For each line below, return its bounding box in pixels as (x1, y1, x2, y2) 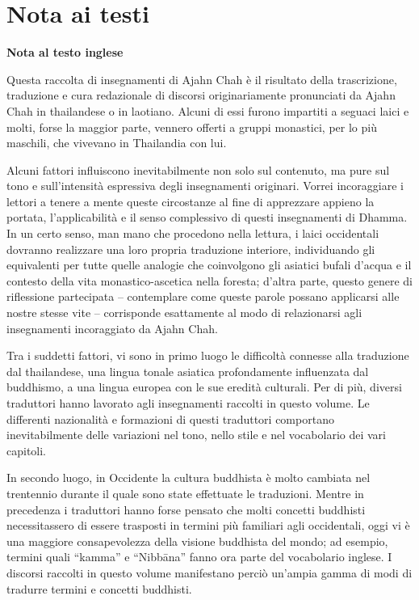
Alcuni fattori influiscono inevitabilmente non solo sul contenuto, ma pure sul (6, 161, 390, 178)
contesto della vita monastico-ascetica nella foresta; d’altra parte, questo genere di (6, 272, 413, 289)
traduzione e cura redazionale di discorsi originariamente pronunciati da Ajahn (6, 87, 396, 104)
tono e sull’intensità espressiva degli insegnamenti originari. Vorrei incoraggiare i (6, 177, 404, 194)
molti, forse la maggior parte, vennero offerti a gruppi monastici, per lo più (6, 118, 377, 135)
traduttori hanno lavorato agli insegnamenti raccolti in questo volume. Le (6, 395, 370, 411)
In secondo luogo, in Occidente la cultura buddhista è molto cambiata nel (6, 469, 371, 486)
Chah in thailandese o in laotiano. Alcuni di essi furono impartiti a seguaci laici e (6, 102, 409, 119)
